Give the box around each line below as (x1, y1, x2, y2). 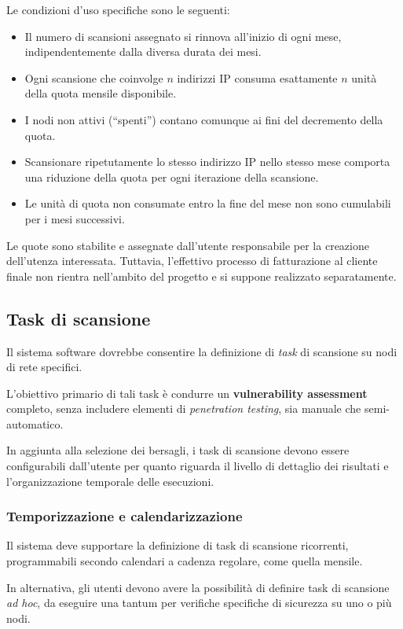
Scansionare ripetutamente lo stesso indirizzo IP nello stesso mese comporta (24, 153, 390, 170)
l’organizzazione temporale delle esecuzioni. (6, 473, 214, 489)
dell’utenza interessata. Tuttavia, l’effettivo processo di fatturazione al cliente (6, 252, 378, 269)
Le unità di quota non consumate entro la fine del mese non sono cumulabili (24, 195, 391, 212)
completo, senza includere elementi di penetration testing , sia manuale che (6, 400, 361, 417)
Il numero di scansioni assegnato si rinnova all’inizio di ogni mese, (24, 28, 342, 44)
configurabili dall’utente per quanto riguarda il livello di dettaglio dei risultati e (6, 458, 389, 474)
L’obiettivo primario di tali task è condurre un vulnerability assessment (6, 384, 368, 401)
